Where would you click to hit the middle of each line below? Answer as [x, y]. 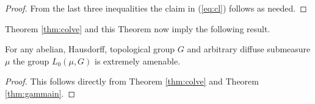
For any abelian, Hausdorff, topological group [90, 49]
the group [31, 61]
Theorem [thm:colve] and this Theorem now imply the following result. [138, 28]
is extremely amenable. [138, 61]
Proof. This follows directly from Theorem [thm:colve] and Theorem [132, 81]
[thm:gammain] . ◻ [40, 93]
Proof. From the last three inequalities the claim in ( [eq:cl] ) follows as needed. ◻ [156, 8]
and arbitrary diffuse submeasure [249, 49]
